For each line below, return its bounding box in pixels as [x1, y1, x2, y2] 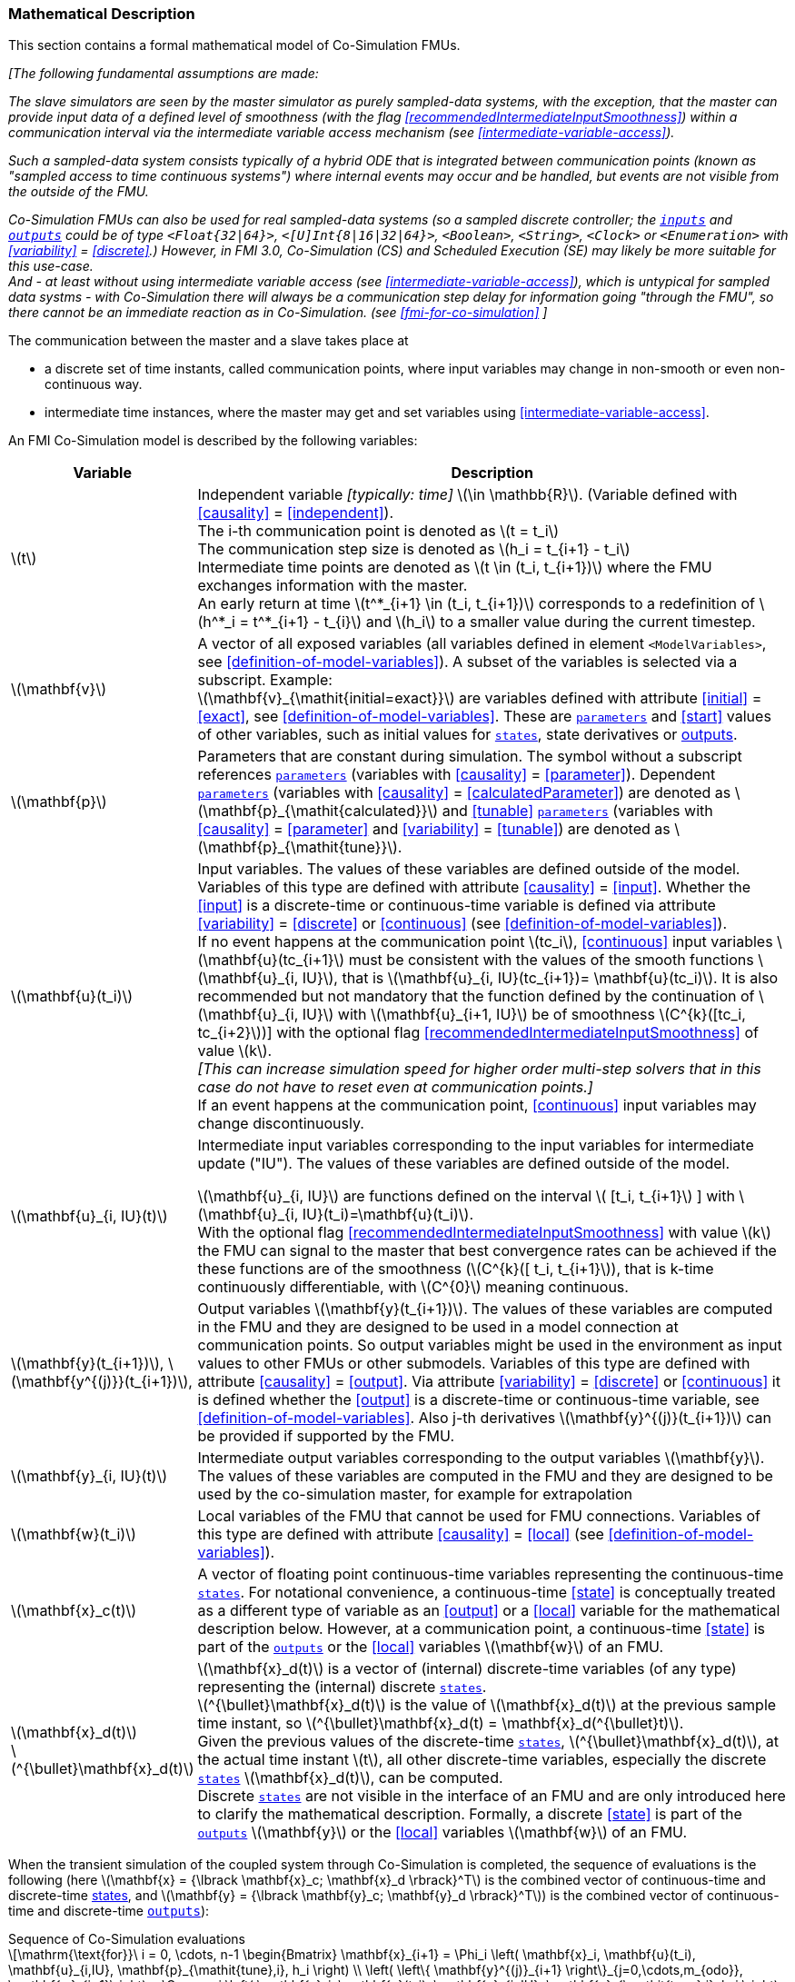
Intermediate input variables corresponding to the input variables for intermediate [197, 1136, 754, 1155]
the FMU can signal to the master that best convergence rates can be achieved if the [197, 1241, 777, 1260]
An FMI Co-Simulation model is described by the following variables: [8, 433, 418, 449]
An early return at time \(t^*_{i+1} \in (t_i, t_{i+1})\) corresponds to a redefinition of [197, 594, 756, 613]
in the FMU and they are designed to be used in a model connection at [197, 1318, 679, 1337]
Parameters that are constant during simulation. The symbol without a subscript [197, 747, 742, 766]
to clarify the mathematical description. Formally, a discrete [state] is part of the [197, 1805, 742, 1824]
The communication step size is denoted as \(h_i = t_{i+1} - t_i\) [197, 540, 631, 559]
